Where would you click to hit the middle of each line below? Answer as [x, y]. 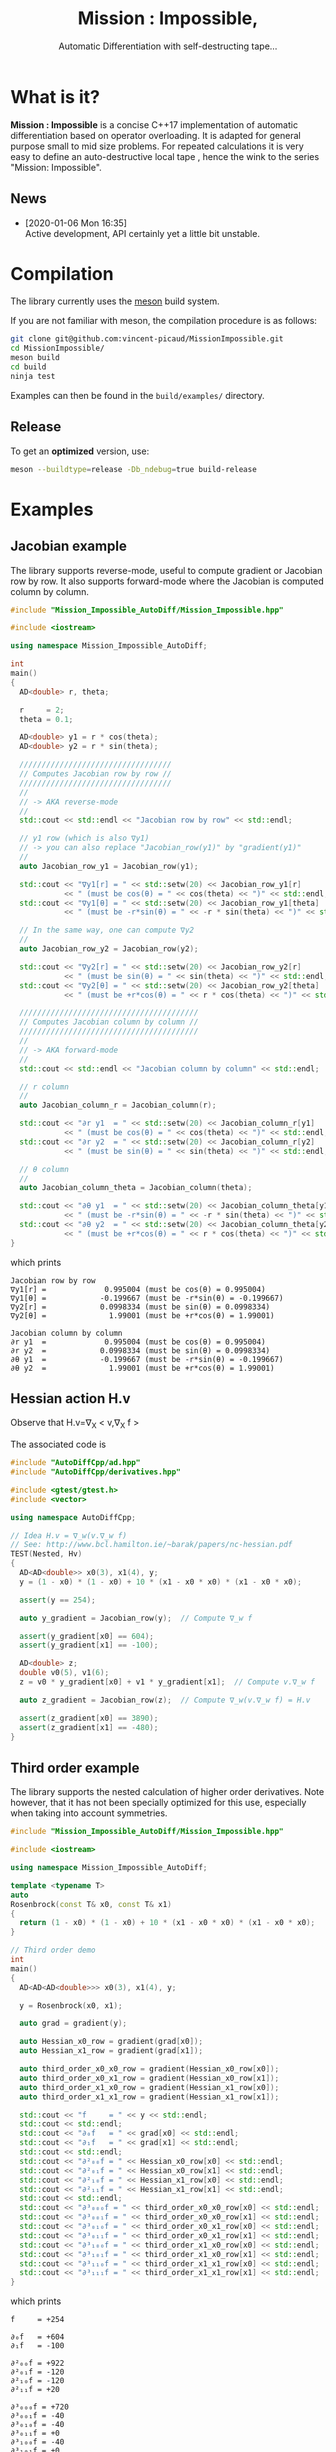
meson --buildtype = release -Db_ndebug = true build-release [133, 469]
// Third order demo [53, 1950]
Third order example [75, 1767]
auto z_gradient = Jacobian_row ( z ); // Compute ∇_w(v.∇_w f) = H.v [165, 1700]
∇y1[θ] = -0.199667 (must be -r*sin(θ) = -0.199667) [147, 1298]
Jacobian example [68, 546]
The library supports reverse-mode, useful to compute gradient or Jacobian [166, 570]
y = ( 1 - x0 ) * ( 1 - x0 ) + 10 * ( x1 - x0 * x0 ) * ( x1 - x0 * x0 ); [160, 1582]
